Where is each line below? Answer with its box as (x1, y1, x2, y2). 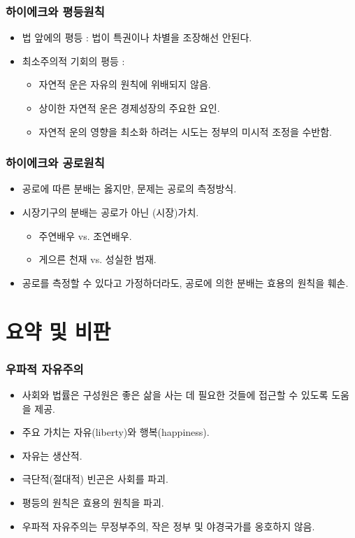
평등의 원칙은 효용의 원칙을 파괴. (22, 495, 164, 509)
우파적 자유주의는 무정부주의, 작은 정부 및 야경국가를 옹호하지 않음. (22, 518, 315, 533)
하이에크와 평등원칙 (6, 2, 105, 20)
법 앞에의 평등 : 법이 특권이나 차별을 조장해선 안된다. (22, 30, 252, 45)
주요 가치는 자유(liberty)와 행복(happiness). (22, 425, 210, 439)
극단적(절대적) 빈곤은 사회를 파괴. (22, 472, 168, 486)
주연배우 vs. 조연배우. (38, 228, 132, 243)
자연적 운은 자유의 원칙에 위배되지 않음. (38, 77, 211, 92)
